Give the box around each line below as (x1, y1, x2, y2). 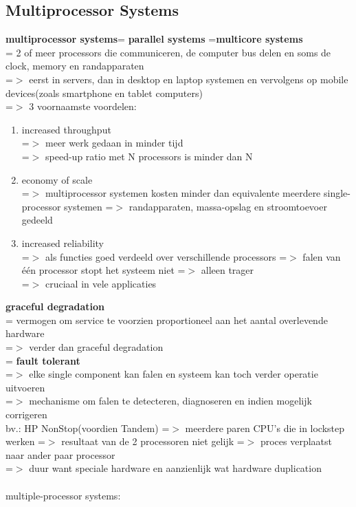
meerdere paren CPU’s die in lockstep (185, 420, 345, 435)
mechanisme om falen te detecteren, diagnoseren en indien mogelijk (29, 393, 312, 408)
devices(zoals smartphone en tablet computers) (5, 85, 203, 100)
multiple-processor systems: (5, 488, 121, 502)
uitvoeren (5, 380, 45, 394)
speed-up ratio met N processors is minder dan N (45, 149, 253, 163)
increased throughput (21, 122, 111, 136)
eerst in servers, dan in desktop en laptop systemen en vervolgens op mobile (29, 72, 348, 86)
